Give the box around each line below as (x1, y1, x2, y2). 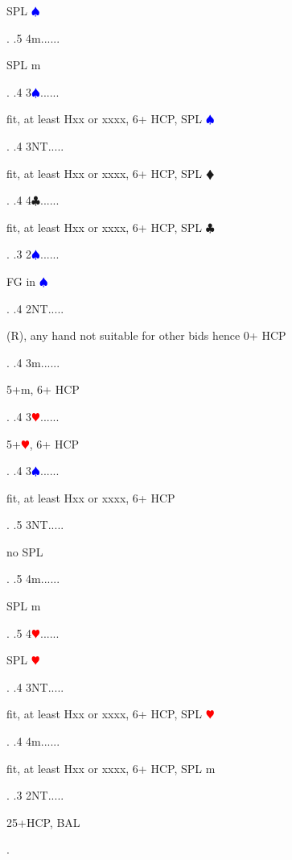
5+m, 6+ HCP (6, 381, 80, 398)
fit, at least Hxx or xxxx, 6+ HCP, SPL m (6, 759, 216, 776)
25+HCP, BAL (6, 813, 80, 830)
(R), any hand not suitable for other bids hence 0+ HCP (6, 327, 286, 344)
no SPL (6, 543, 43, 560)
